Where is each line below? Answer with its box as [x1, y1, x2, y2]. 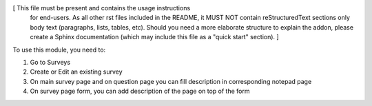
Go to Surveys [30, 58, 71, 66]
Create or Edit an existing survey [30, 67, 123, 76]
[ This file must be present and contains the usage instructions [12, 4, 191, 12]
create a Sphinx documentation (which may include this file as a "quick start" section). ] [30, 33, 279, 41]
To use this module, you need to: [12, 45, 106, 54]
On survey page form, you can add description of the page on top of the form [30, 87, 250, 96]
